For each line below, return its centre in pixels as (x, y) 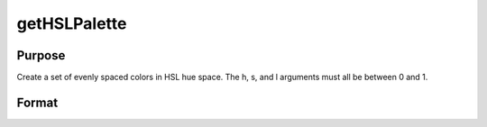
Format (37, 102)
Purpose (41, 55)
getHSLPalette (72, 23)
